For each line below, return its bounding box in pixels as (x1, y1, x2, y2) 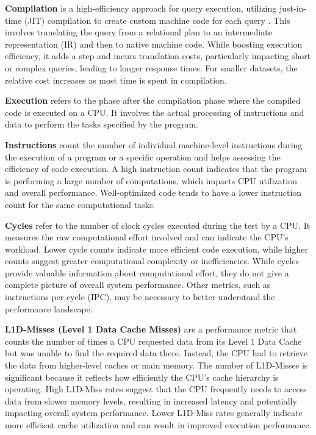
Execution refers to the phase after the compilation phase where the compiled (5, 94, 301, 107)
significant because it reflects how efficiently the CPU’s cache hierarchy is (5, 370, 279, 383)
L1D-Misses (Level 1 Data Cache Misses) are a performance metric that (5, 323, 297, 336)
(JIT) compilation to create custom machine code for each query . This (24, 13, 290, 26)
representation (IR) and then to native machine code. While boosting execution (5, 37, 303, 50)
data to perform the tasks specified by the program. (5, 118, 198, 131)
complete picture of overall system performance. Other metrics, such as (5, 278, 271, 291)
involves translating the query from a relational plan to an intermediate (5, 26, 272, 38)
